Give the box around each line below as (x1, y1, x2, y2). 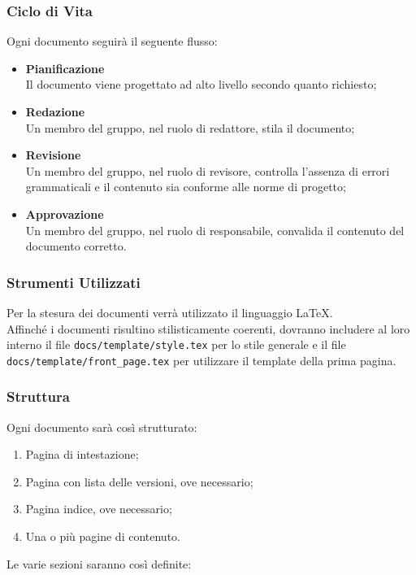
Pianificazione (25, 59, 105, 76)
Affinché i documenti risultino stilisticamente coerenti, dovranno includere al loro (6, 320, 410, 337)
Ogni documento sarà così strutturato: (6, 418, 197, 435)
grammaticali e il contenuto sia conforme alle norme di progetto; (25, 178, 346, 195)
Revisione (25, 146, 81, 163)
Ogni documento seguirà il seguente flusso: (6, 33, 218, 50)
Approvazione (25, 205, 104, 222)
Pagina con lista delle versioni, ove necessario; (25, 473, 253, 490)
